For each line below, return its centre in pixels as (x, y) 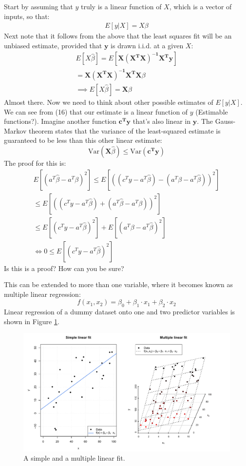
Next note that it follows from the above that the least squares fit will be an (118, 36)
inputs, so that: (27, 16)
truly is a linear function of (121, 6)
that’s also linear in (162, 121)
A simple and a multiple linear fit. (74, 458)
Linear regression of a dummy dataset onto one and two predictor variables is (120, 312)
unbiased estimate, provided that (53, 45)
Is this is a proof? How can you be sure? (64, 268)
